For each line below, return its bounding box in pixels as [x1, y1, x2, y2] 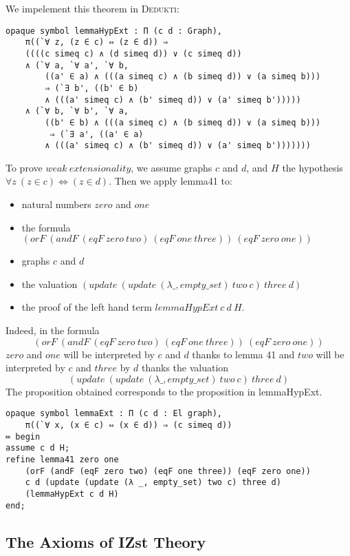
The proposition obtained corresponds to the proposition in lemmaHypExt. [6, 384, 322, 398]
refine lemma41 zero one [6, 454, 119, 464]
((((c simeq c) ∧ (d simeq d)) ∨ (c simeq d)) [25, 48, 242, 59]
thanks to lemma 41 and [192, 347, 295, 361]
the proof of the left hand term [21, 300, 152, 314]
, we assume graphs [131, 160, 212, 174]
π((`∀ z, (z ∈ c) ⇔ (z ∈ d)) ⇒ [25, 37, 168, 48]
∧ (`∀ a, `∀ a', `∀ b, [25, 60, 129, 70]
